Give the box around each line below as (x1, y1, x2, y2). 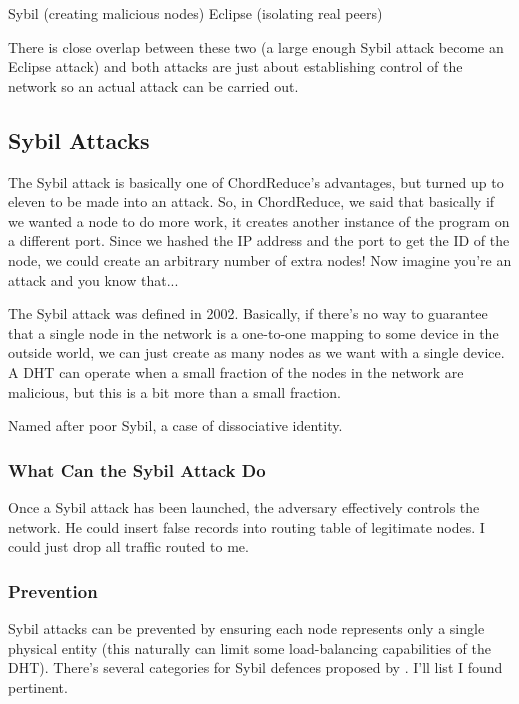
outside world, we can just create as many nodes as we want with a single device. (8, 342, 505, 363)
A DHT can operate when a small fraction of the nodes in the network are (8, 361, 464, 382)
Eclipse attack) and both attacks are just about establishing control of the (8, 56, 463, 77)
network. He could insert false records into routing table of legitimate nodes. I (8, 516, 485, 537)
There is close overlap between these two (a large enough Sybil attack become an (8, 36, 504, 57)
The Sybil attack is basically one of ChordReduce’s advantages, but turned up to (8, 171, 504, 192)
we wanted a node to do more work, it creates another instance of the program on (8, 210, 510, 231)
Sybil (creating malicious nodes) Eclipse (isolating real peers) (8, 3, 383, 23)
